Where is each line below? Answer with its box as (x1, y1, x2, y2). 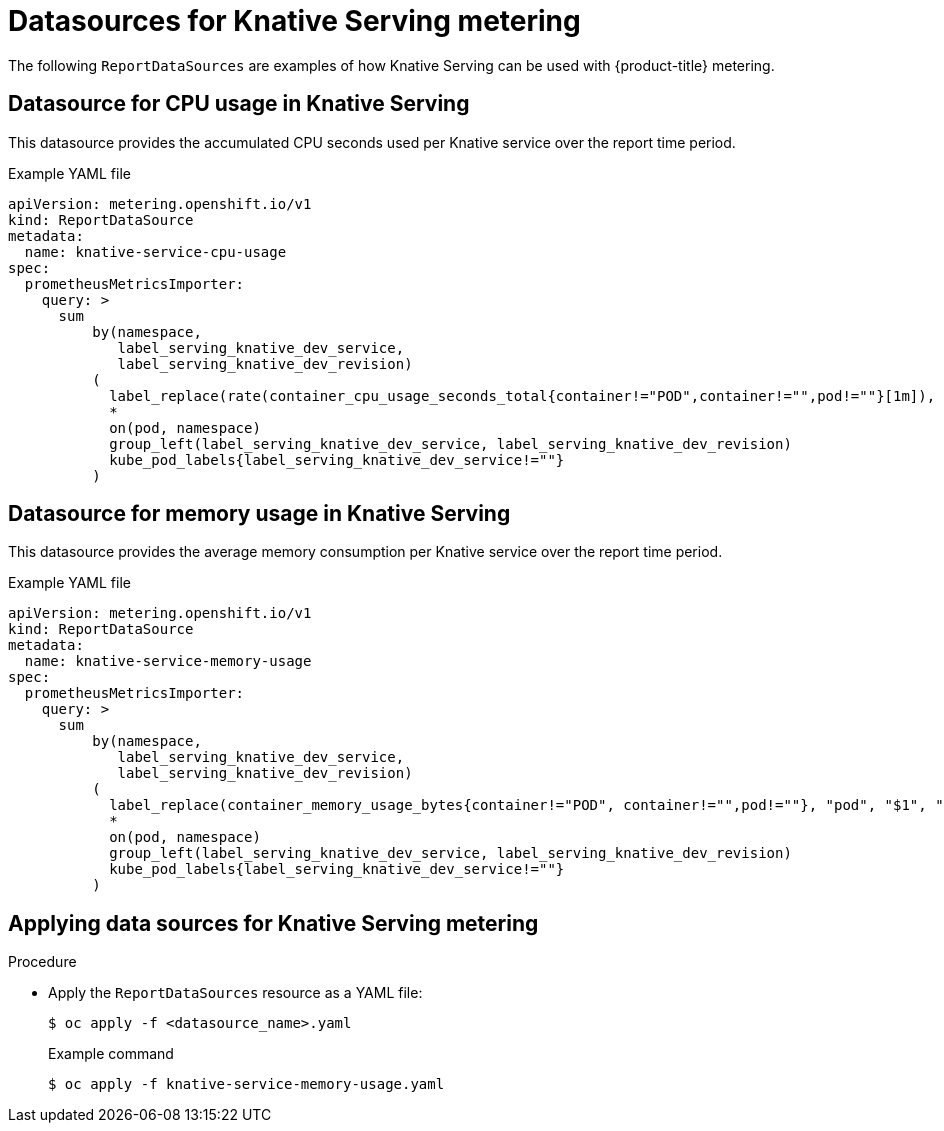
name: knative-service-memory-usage (24, 653, 312, 670)
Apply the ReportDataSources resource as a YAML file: (48, 984, 423, 1002)
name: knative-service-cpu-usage (24, 243, 287, 260)
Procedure (8, 953, 77, 971)
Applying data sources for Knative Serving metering (8, 910, 539, 936)
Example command (48, 1045, 174, 1063)
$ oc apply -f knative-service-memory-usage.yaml (48, 1076, 445, 1093)
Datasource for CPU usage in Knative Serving (8, 91, 470, 117)
